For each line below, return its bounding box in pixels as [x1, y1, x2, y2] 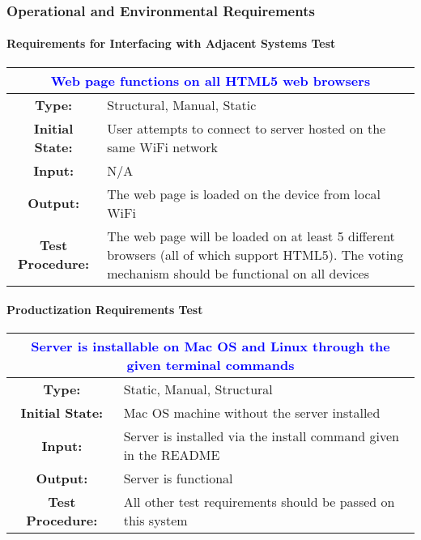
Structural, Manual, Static [107, 95, 257, 114]
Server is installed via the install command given [123, 427, 400, 446]
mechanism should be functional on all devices [107, 263, 369, 283]
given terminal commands [126, 355, 295, 375]
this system [123, 511, 188, 530]
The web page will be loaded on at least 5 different [107, 226, 395, 245]
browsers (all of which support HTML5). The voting [107, 244, 404, 264]
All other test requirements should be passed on [123, 492, 395, 512]
